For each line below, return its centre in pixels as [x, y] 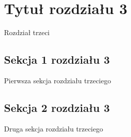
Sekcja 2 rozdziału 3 [57, 107]
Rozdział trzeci [27, 32]
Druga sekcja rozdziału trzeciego [53, 128]
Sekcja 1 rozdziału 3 [57, 59]
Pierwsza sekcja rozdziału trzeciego [57, 80]
